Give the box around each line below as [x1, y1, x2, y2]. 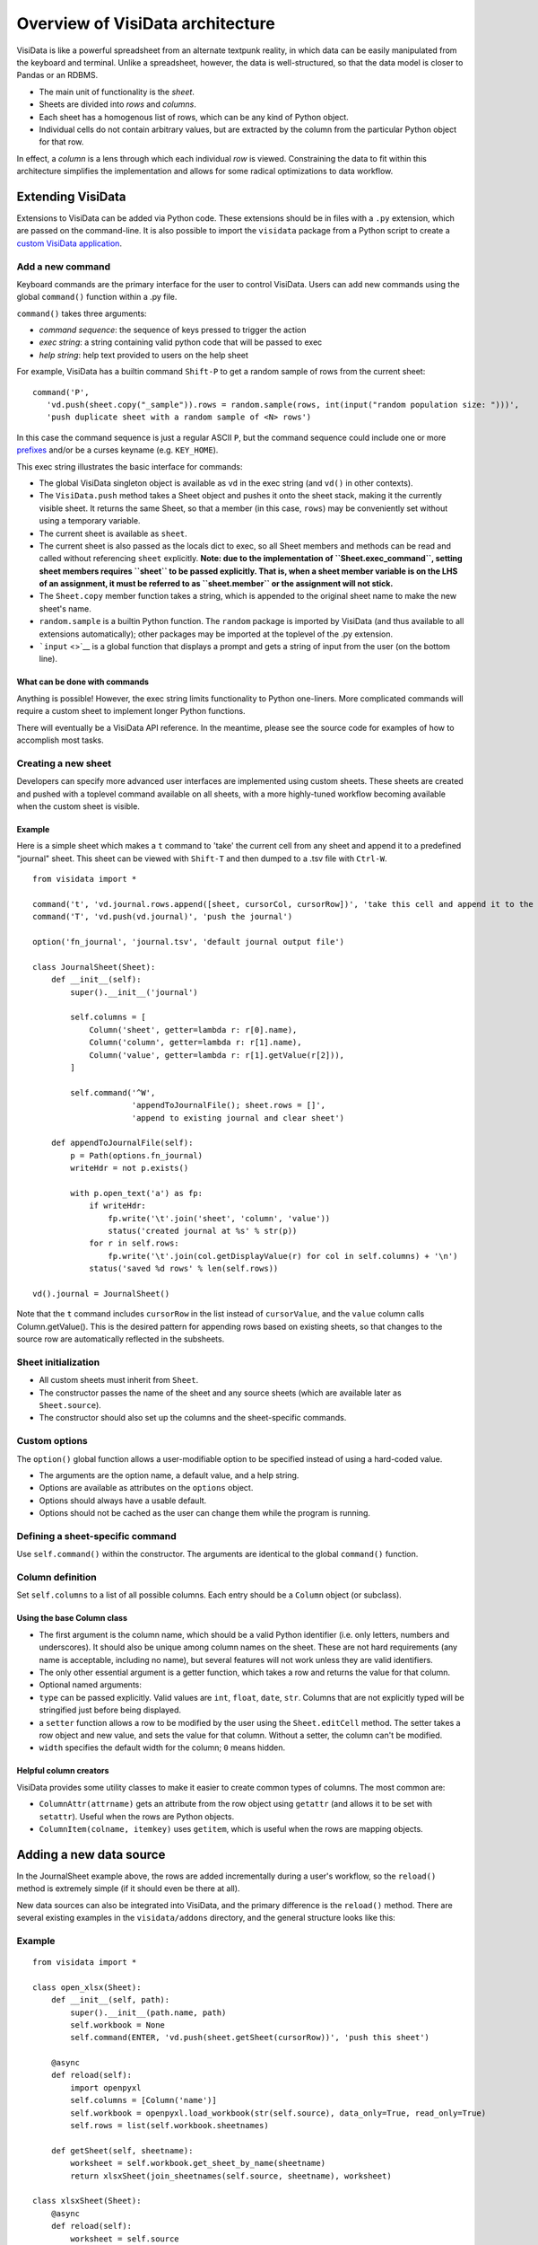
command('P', [32, 387, 90, 397]
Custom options [16, 1435, 89, 1448]
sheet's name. [39, 603, 91, 614]
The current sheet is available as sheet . [39, 528, 187, 539]
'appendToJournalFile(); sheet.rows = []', [131, 1100, 326, 1111]
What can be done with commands [16, 676, 150, 687]
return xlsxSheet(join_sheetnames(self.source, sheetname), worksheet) [70, 2170, 392, 2181]
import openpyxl [70, 2082, 142, 2092]
